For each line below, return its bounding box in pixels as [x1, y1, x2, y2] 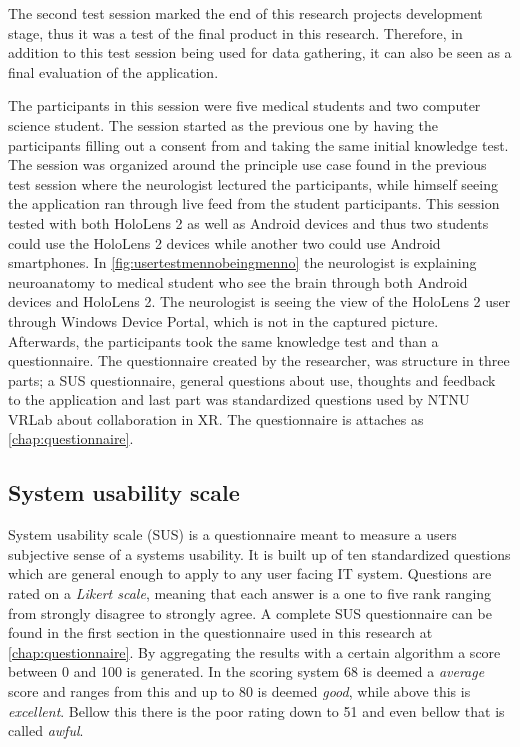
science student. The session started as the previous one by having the [8, 114, 438, 135]
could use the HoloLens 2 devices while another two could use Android [8, 232, 441, 253]
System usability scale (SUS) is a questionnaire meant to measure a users [8, 524, 457, 545]
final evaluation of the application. [8, 61, 219, 82]
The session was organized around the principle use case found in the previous [8, 154, 487, 175]
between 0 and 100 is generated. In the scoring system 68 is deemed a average [8, 661, 485, 682]
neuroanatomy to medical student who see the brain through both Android [8, 271, 468, 292]
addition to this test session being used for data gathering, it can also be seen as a [8, 42, 512, 63]
